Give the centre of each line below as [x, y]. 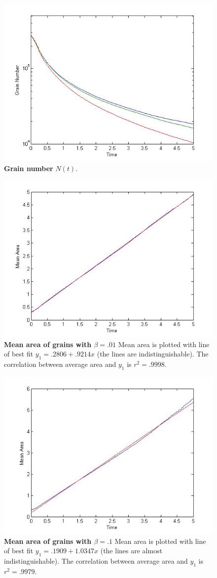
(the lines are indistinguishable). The [153, 354]
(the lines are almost [131, 551]
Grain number [29, 168]
